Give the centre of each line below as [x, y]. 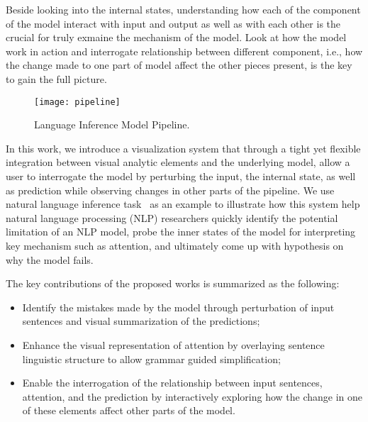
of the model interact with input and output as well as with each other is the [173, 23]
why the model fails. [50, 259]
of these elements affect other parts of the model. [129, 410]
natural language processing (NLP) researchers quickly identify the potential [172, 217]
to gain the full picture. [56, 78]
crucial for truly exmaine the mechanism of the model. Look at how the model [176, 37]
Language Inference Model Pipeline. [112, 124]
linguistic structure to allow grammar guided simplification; [151, 359]
